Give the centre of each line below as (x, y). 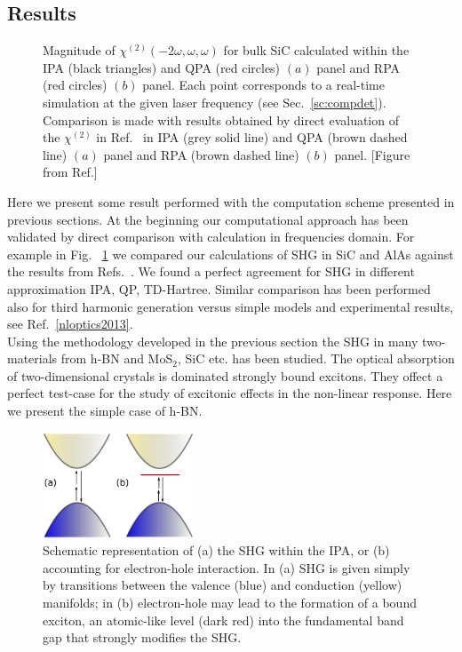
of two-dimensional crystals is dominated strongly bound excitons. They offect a (225, 375)
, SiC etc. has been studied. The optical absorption (316, 358)
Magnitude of (79, 50)
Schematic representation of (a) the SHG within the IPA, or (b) (216, 550)
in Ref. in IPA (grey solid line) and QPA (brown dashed (252, 137)
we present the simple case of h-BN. (105, 411)
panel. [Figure (372, 154)
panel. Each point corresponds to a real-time (263, 85)
